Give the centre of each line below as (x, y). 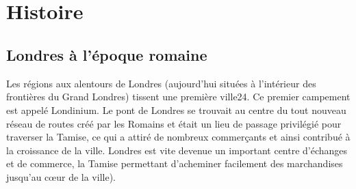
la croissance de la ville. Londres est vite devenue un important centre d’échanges (177, 150)
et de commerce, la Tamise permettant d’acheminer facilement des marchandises (175, 163)
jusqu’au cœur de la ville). (61, 176)
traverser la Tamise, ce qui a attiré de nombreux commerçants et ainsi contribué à (178, 137)
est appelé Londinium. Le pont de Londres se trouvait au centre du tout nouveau (176, 110)
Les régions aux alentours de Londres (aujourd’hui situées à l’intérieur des (161, 83)
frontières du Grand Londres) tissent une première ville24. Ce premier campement (178, 97)
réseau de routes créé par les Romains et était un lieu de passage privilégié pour (174, 123)
